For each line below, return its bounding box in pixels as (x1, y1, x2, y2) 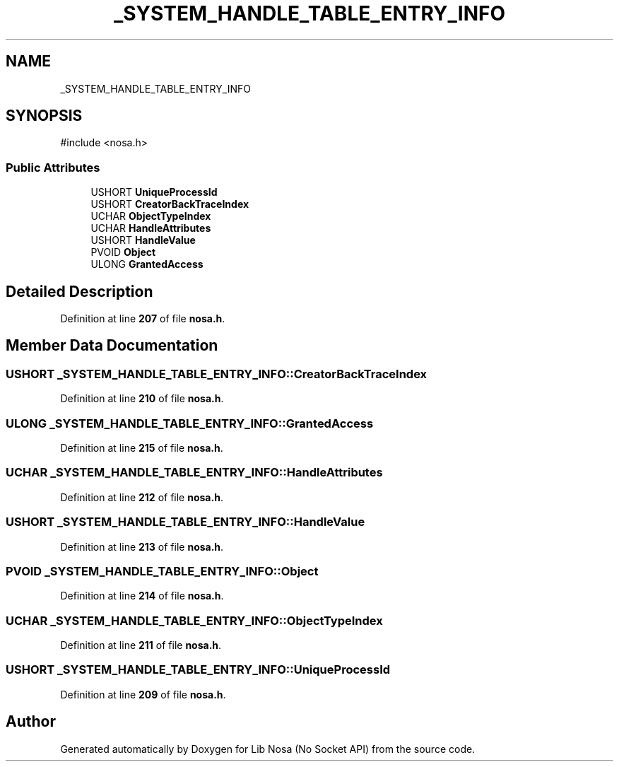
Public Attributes (6, 160, 100, 175)
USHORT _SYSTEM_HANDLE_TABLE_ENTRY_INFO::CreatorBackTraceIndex (6, 366, 428, 381)
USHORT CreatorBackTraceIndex (90, 198, 249, 211)
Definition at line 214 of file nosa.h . (60, 590, 224, 602)
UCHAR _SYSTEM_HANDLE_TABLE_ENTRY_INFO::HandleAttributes (6, 465, 383, 480)
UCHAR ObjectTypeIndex (90, 210, 211, 223)
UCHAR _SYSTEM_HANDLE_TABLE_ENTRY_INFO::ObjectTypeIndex (6, 613, 383, 628)
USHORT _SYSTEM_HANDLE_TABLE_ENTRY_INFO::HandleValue (6, 515, 365, 529)
